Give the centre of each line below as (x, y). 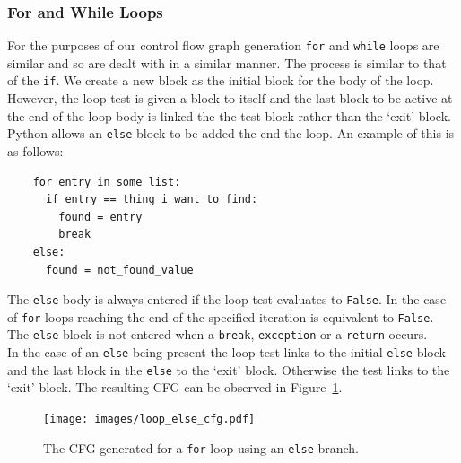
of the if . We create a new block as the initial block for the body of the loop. (221, 80)
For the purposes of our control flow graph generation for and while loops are (223, 45)
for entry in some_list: (107, 182)
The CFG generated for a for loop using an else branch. (201, 447)
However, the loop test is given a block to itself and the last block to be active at (230, 98)
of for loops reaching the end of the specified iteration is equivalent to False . (221, 316)
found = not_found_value (119, 270)
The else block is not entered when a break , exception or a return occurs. (217, 334)
